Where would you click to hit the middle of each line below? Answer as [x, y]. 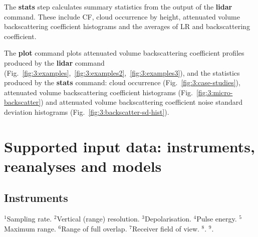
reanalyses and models [83, 166]
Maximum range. [30, 228]
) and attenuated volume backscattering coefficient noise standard [142, 102]
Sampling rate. [29, 219]
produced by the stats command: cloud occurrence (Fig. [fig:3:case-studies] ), [122, 82]
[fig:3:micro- [214, 92]
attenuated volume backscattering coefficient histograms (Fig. [98, 92]
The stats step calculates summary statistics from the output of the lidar [118, 7]
